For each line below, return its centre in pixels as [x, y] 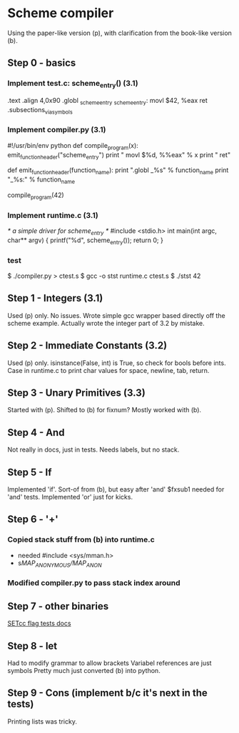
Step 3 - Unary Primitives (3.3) [77, 393]
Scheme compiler [61, 13]
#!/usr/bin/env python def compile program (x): [73, 146]
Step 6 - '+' [33, 519]
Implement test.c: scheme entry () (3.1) [73, 84]
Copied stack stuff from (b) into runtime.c [81, 539]
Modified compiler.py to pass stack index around [94, 583]
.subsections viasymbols [40, 110]
